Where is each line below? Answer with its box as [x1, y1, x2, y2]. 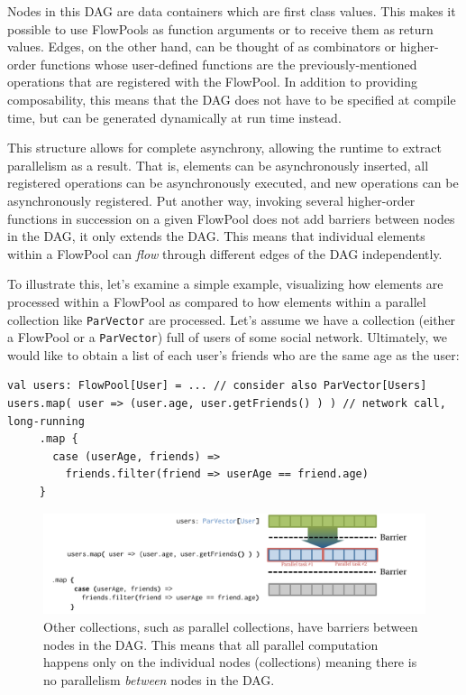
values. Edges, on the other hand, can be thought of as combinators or [7, 37, 397, 56]
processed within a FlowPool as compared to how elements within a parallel [7, 292, 426, 310]
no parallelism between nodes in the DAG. [43, 670, 275, 689]
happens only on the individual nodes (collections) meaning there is [43, 653, 417, 672]
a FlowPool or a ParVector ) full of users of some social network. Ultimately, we [7, 328, 447, 347]
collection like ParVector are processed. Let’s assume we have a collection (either [7, 310, 456, 329]
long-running [7, 414, 85, 428]
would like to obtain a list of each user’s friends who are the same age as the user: [7, 345, 460, 364]
